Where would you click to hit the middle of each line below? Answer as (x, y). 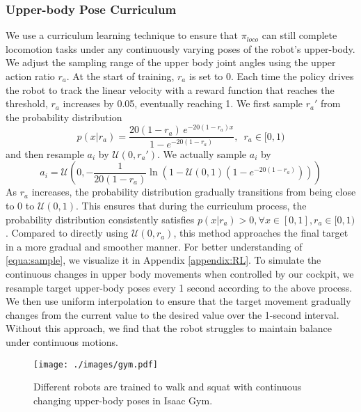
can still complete (299, 35)
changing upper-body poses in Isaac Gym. (123, 400)
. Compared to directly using (67, 233)
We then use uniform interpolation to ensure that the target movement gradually (178, 301)
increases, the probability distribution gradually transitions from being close (194, 192)
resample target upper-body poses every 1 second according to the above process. (179, 287)
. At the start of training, (120, 76)
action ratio (30, 76)
